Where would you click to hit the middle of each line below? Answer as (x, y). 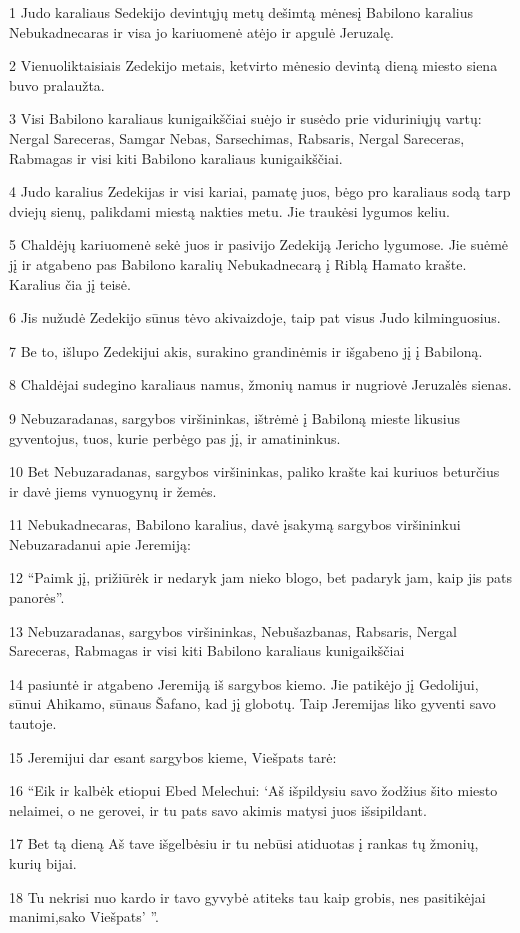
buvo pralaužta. (57, 84)
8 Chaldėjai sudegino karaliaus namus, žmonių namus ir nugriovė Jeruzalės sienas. (260, 384)
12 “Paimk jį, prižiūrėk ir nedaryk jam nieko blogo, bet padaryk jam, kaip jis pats (261, 577)
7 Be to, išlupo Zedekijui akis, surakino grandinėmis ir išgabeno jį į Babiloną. (246, 350)
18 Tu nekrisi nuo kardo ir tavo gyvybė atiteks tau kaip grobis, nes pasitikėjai (247, 896)
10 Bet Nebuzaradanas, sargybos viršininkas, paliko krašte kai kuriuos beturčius (254, 471)
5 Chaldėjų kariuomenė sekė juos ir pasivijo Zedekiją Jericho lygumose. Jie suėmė (259, 244)
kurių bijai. (43, 863)
